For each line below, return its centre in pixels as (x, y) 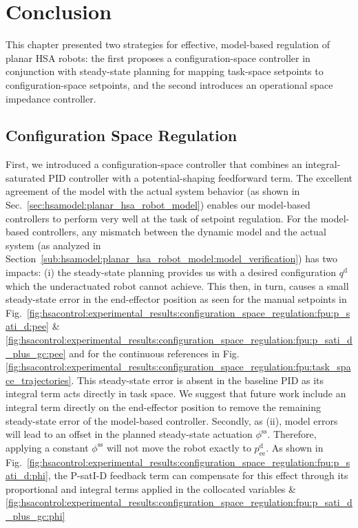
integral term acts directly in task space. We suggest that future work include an (176, 393)
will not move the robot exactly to (179, 447)
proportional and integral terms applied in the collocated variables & (151, 488)
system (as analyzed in (53, 245)
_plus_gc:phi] (35, 515)
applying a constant (47, 447)
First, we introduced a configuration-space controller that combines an (154, 164)
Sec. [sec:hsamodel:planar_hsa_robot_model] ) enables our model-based (158, 205)
